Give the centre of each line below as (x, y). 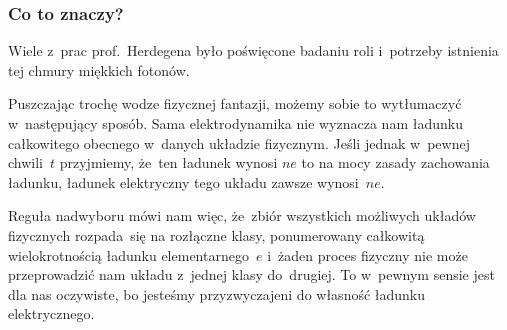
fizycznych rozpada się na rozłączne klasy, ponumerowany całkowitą (216, 234)
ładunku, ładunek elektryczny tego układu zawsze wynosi (183, 181)
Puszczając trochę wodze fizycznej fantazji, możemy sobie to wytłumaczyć (235, 103)
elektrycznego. (51, 313)
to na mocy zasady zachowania (395, 162)
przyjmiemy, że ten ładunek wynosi (168, 162)
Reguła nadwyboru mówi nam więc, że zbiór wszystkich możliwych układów (242, 215)
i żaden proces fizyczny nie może (367, 254)
